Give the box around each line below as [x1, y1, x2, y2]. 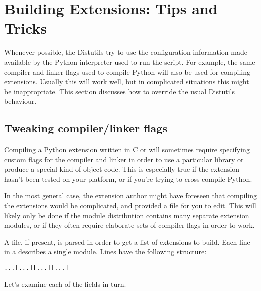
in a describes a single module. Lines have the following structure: [4, 246, 207, 257]
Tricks [4, 18, 47, 38]
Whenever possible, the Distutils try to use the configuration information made [4, 47, 247, 57]
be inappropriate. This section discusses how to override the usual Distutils [4, 86, 235, 96]
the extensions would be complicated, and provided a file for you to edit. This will [4, 200, 256, 211]
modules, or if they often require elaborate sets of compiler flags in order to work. [4, 220, 255, 230]
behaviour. [4, 96, 37, 106]
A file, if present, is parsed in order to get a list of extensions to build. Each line [4, 236, 250, 247]
